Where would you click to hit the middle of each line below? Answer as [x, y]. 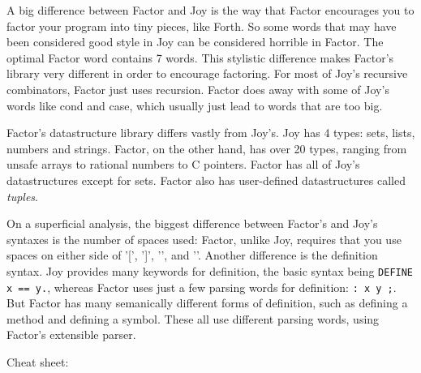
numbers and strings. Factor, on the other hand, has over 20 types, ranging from [207, 148]
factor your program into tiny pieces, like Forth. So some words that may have [202, 26]
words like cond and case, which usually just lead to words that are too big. [195, 105]
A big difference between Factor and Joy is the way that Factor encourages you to [210, 10]
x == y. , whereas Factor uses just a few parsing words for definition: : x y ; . [202, 287]
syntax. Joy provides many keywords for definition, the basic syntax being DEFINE [210, 270]
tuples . [22, 196]
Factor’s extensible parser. [71, 334]
